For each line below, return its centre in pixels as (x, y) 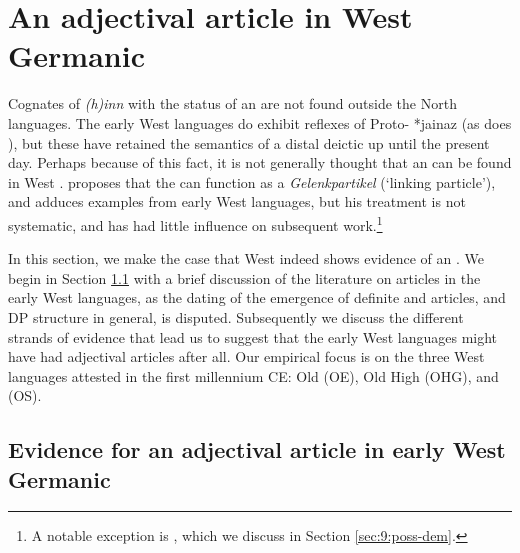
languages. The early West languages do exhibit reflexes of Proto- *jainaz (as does (260, 122)
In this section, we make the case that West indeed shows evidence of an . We (246, 258)
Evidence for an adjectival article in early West (257, 449)
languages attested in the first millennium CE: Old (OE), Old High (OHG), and (253, 375)
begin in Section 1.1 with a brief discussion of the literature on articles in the (244, 277)
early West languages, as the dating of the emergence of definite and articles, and (257, 297)
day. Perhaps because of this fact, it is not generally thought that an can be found (260, 162)
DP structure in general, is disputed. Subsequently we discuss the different (236, 316)
